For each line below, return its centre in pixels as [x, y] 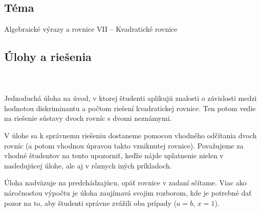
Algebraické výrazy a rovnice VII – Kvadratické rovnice [91, 29]
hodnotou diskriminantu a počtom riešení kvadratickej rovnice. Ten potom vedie [130, 108]
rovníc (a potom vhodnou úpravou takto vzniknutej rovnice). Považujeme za [124, 145]
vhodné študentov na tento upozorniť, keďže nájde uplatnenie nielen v [114, 155]
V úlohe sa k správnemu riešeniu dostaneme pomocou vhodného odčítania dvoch [130, 135]
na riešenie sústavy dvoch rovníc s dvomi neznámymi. [88, 118]
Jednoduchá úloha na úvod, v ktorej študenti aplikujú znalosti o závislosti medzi [130, 98]
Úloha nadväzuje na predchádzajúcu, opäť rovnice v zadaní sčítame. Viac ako [125, 183]
